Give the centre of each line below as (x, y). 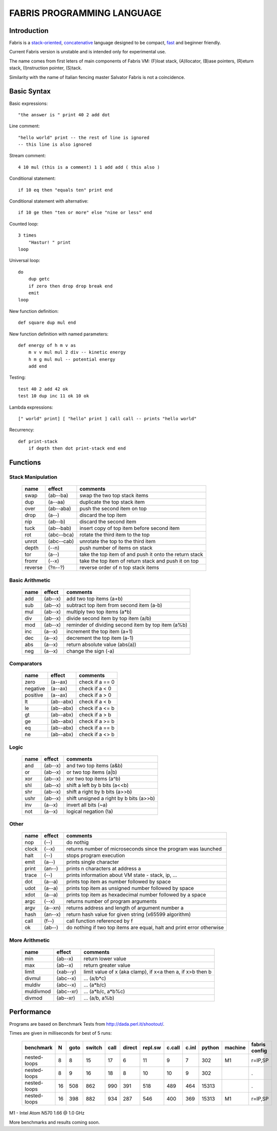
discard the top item (103, 515)
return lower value (105, 958)
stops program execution (96, 855)
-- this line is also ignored (55, 144)
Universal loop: (25, 261)
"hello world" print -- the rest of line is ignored (84, 138)
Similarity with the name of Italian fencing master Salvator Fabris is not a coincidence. (97, 77)
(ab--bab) (60, 528)
